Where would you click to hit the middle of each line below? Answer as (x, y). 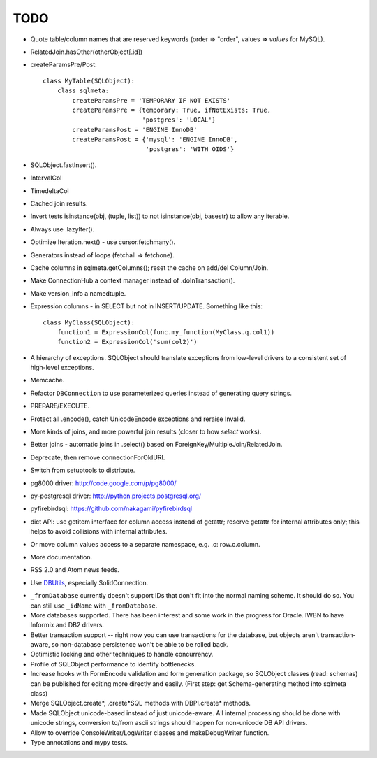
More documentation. (61, 557)
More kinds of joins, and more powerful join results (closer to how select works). (146, 432)
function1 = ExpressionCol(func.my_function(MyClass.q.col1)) (166, 332)
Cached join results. (59, 203)
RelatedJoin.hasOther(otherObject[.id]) (87, 52)
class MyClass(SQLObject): (89, 322)
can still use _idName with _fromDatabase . (94, 606)
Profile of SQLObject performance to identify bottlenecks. (113, 664)
